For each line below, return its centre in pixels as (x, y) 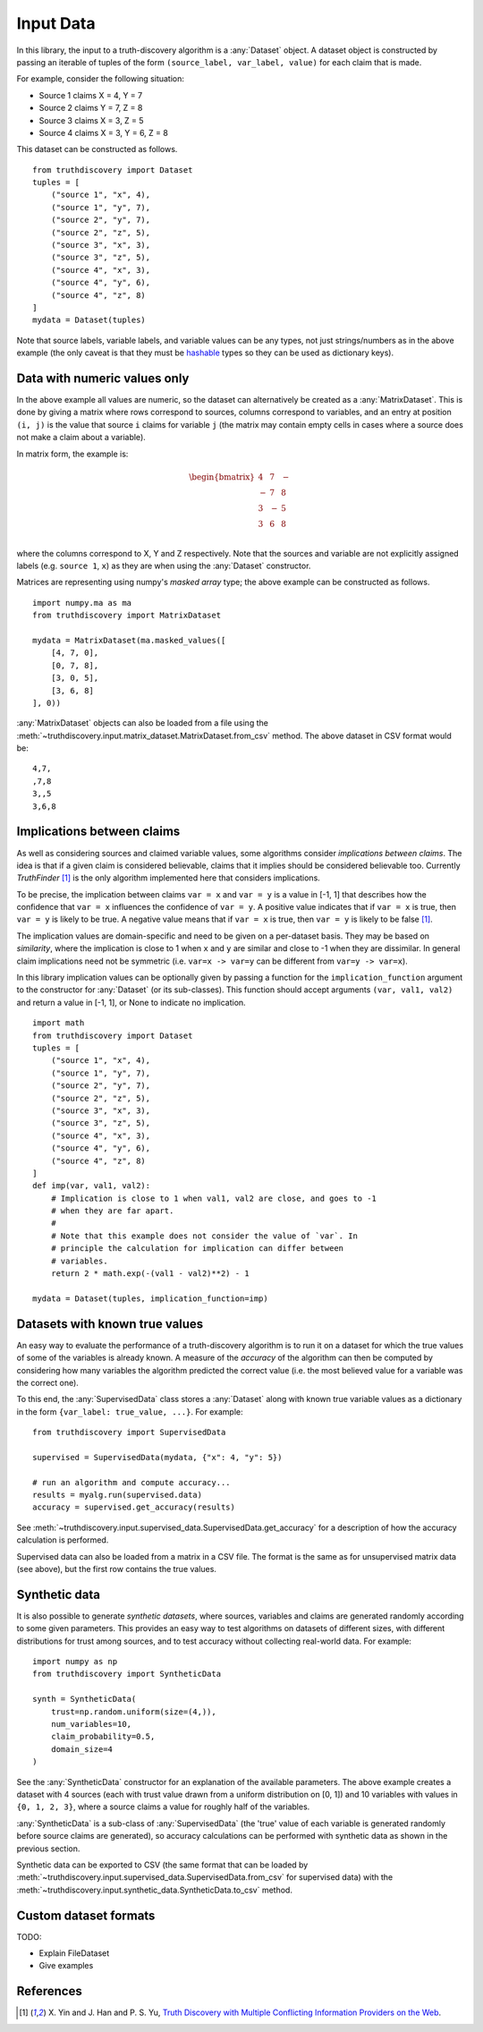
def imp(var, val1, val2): (92, 1186)
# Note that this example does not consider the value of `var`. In (204, 1236)
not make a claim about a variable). (81, 438)
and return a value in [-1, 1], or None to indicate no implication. (131, 1002)
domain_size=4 (82, 1749)
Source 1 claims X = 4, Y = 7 (91, 95)
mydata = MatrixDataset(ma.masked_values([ (129, 640)
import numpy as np (75, 1662)
